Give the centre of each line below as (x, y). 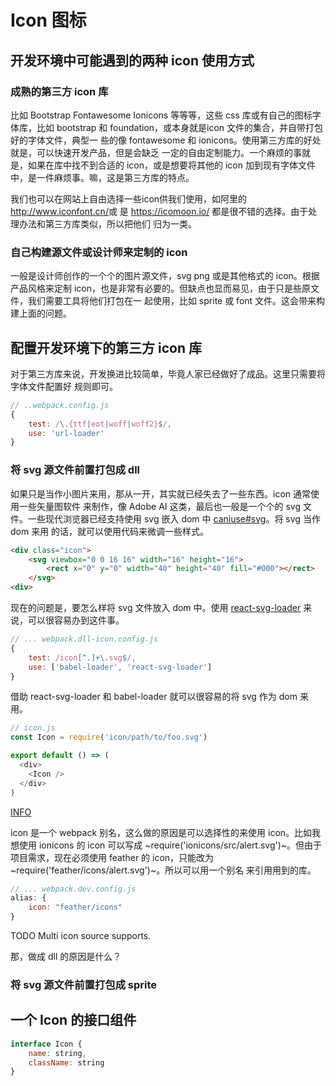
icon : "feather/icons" (75, 907)
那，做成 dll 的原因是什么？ (66, 957)
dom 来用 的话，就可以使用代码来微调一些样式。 (110, 531)
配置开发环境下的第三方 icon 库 (106, 347)
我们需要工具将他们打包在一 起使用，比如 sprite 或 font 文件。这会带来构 (176, 301)
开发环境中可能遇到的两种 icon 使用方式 (132, 60)
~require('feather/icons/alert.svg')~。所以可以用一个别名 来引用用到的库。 (163, 870)
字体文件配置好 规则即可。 (64, 386)
